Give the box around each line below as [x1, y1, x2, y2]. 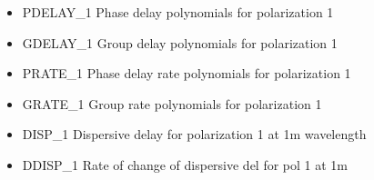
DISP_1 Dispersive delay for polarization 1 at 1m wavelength [22, 125, 367, 144]
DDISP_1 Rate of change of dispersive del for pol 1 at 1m [22, 155, 349, 174]
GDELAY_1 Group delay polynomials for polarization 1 [22, 33, 338, 52]
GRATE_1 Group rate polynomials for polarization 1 [22, 94, 322, 113]
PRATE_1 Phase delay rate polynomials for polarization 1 [22, 64, 351, 83]
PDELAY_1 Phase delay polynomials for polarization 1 [22, 3, 334, 21]
